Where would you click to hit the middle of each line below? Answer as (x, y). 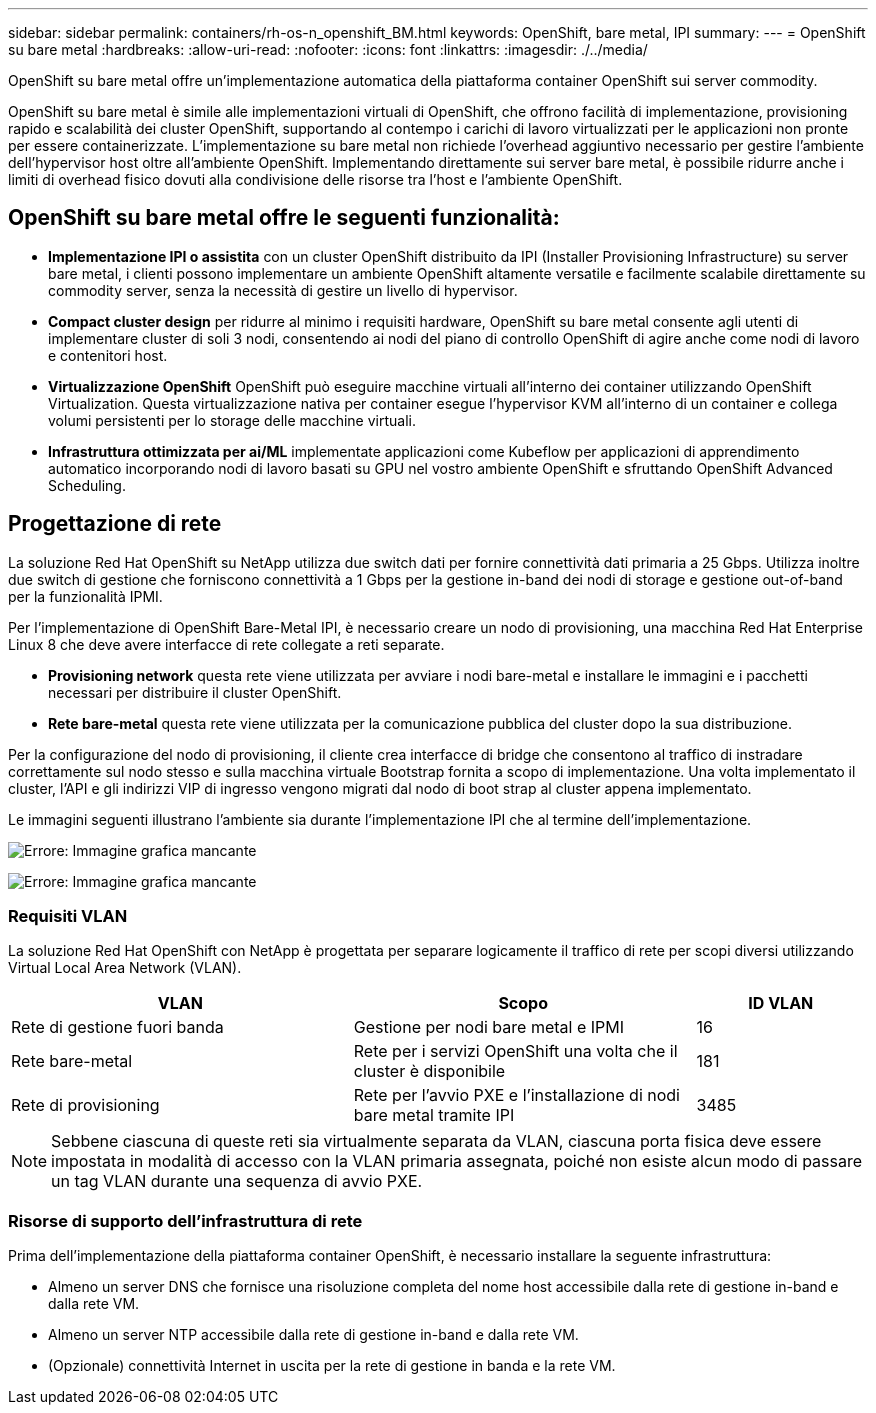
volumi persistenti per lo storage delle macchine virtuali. (232, 420)
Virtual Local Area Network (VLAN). (125, 968)
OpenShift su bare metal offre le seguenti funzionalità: (284, 218)
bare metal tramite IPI (434, 1115)
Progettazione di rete (115, 524)
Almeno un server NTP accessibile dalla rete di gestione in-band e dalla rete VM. (313, 1335)
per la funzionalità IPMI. (85, 596)
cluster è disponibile (429, 1071)
